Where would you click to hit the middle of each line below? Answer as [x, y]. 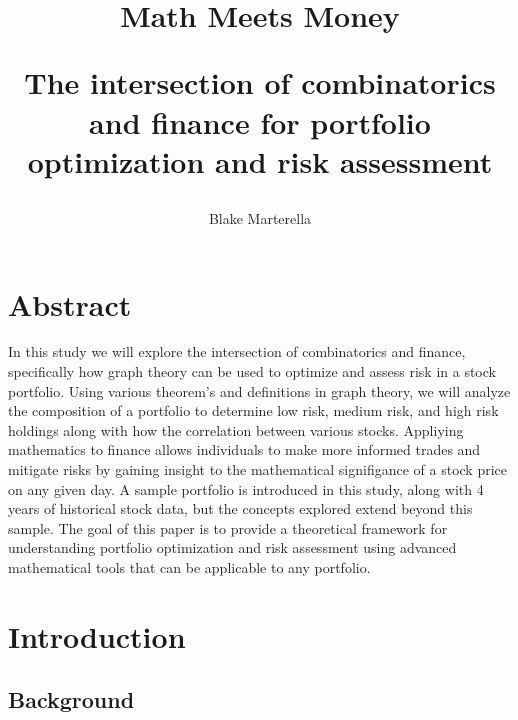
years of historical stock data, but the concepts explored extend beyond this [240, 508]
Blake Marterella [260, 217]
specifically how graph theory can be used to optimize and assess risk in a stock [252, 371]
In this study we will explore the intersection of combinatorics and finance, [237, 351]
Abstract [70, 303]
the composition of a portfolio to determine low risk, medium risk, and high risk [253, 410]
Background [71, 699]
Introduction [97, 635]
